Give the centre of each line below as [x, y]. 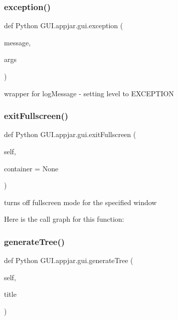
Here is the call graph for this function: [64, 219]
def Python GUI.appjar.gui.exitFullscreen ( [70, 134]
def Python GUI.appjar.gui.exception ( [64, 25]
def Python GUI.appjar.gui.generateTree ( [69, 260]
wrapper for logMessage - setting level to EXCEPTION [89, 93]
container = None [31, 168]
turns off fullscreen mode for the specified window [80, 202]
